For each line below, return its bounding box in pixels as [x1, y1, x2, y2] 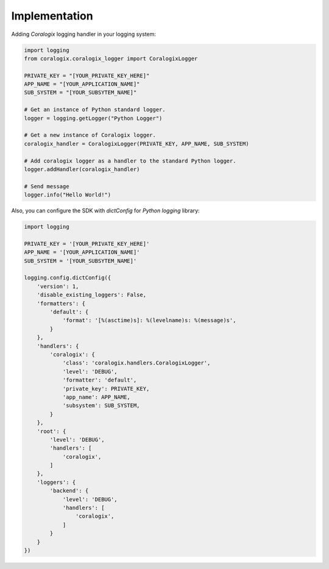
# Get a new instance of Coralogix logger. [24, 131, 157, 139]
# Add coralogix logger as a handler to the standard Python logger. [24, 157, 236, 164]
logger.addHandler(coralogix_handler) [24, 166, 140, 173]
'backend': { [49, 487, 89, 494]
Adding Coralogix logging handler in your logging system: [11, 30, 157, 38]
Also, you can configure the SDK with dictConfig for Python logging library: [11, 207, 200, 214]
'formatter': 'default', [62, 377, 137, 383]
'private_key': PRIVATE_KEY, [62, 385, 150, 392]
